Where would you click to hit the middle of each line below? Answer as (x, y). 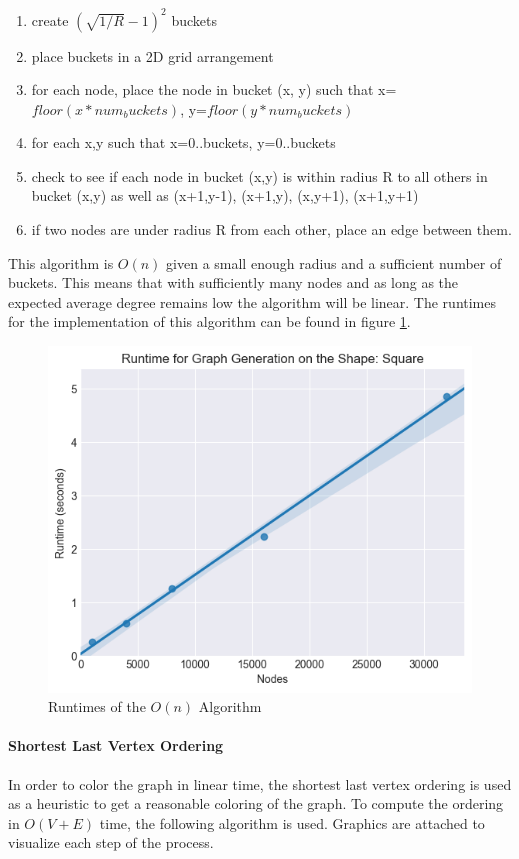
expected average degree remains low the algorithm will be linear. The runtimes (252, 301)
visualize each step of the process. (111, 842)
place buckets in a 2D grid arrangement (152, 55)
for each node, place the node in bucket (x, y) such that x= (214, 89)
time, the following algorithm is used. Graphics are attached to (292, 822)
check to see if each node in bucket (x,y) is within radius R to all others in (259, 175)
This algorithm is (61, 262)
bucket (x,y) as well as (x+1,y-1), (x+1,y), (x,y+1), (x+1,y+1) (225, 195)
